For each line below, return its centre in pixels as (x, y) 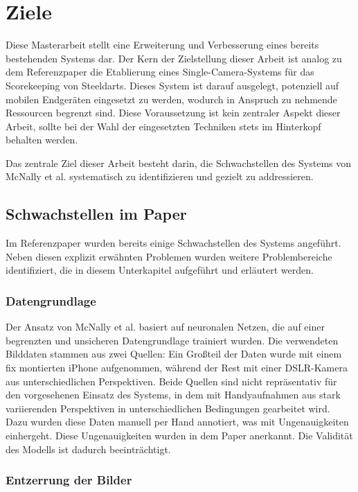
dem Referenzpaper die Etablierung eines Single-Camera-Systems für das (160, 72)
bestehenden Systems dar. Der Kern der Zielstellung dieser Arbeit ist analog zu (174, 58)
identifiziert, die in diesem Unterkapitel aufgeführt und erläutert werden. (160, 270)
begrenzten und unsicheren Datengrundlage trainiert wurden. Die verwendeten (172, 340)
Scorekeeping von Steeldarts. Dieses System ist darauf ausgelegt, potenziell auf (172, 85)
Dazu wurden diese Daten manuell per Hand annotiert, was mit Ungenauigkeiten (177, 422)
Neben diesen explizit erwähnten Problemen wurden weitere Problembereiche (169, 256)
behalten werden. (42, 140)
